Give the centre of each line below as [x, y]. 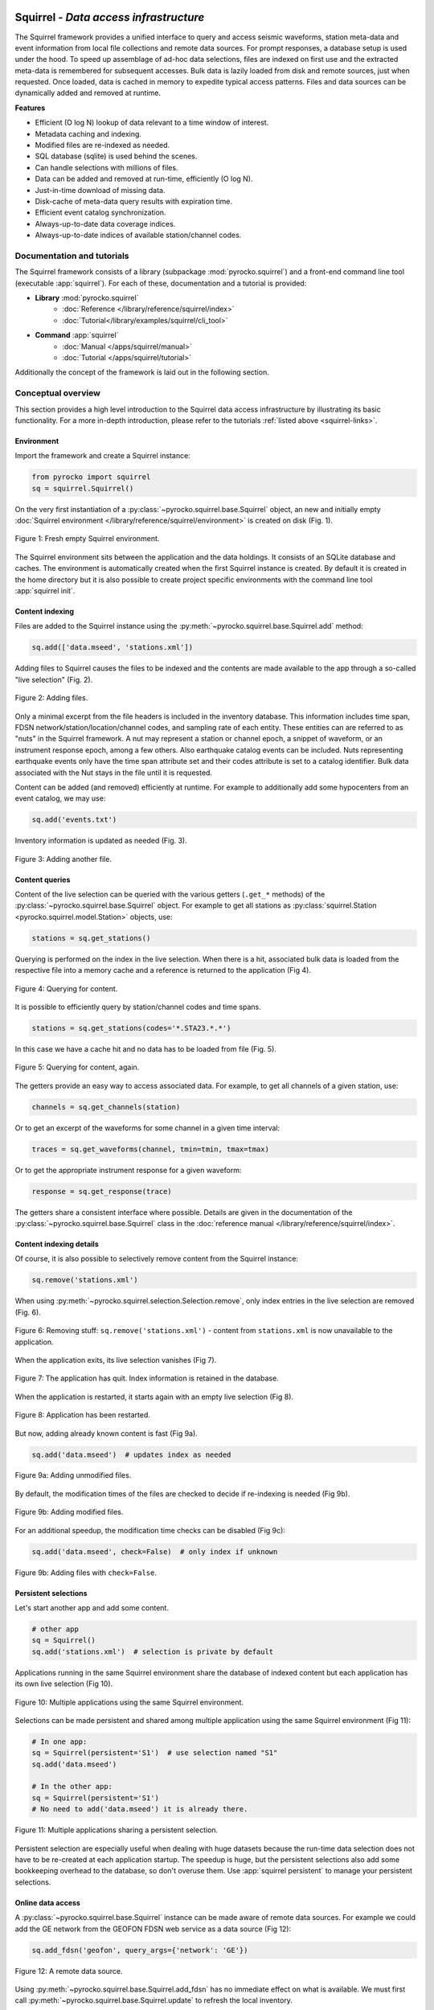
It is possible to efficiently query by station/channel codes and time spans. [138, 1007]
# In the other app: [72, 1786]
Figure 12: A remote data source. [69, 1971]
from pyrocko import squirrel [91, 477]
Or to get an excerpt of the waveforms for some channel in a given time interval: [147, 1128]
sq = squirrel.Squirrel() [83, 488]
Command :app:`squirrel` [77, 335]
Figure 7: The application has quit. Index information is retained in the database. [147, 1378]
